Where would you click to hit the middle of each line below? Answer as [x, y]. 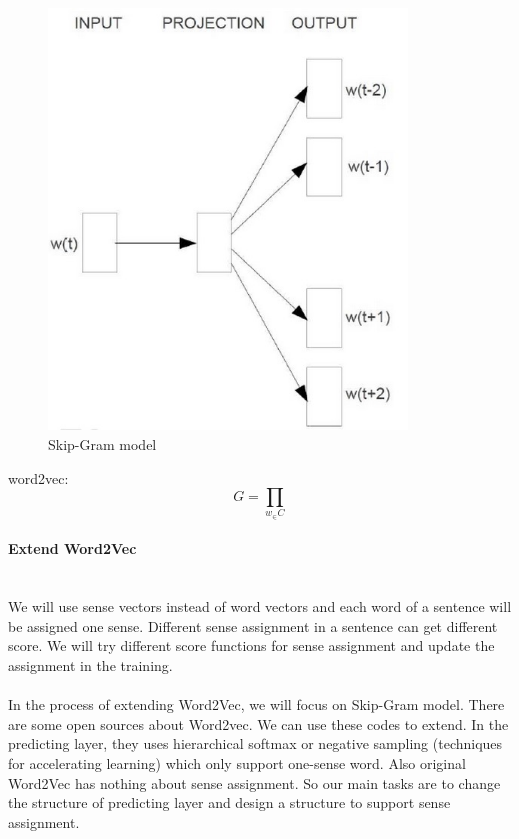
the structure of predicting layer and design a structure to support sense [229, 802]
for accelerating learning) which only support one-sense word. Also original [237, 763]
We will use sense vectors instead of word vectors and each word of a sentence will [260, 606]
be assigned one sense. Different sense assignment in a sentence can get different [253, 625]
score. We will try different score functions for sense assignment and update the [251, 645]
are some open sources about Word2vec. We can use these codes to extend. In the [258, 723]
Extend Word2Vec [72, 548]
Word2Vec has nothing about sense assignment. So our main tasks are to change [254, 782]
